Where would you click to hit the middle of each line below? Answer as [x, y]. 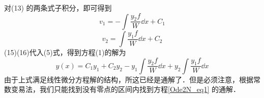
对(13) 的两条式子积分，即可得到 [58, 8]
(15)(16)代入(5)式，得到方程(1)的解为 [65, 52]
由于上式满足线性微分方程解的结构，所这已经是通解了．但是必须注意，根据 [129, 79]
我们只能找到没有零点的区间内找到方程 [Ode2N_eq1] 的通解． [140, 89]
